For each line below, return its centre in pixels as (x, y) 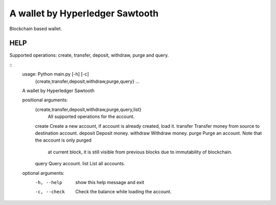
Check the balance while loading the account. (123, 192)
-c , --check (50, 192)
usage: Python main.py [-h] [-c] (56, 74)
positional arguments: (45, 100)
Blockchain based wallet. (36, 29)
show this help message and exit (110, 182)
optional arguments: (43, 173)
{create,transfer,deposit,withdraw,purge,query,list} (88, 109)
